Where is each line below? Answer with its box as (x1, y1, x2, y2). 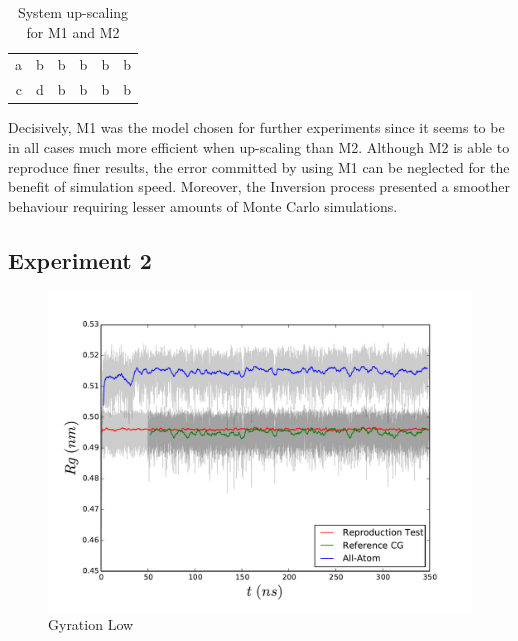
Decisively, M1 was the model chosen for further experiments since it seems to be (8, 117, 505, 138)
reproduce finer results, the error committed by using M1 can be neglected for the (8, 156, 510, 177)
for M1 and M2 (26, 21, 120, 42)
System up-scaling (17, 2, 129, 22)
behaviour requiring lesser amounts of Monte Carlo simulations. (8, 195, 398, 216)
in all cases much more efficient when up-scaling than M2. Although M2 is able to (8, 136, 510, 157)
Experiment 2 (8, 244, 152, 275)
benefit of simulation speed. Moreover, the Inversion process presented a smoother (8, 176, 511, 197)
